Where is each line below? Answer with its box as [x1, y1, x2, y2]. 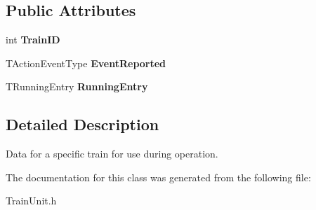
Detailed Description [6, 113, 159, 135]
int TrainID [6, 32, 60, 47]
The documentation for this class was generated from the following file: [6, 169, 311, 184]
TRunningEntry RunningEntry [6, 79, 148, 94]
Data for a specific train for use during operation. [6, 146, 218, 161]
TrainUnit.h [6, 193, 57, 208]
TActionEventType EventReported [6, 55, 166, 70]
